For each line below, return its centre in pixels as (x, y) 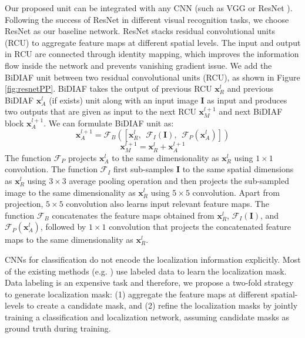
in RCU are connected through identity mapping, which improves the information (152, 54)
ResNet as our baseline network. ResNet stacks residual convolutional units (140, 31)
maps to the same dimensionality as (69, 240)
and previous (250, 88)
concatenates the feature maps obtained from (133, 215)
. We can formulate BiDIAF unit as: (109, 123)
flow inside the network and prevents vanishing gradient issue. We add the (138, 65)
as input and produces (247, 100)
